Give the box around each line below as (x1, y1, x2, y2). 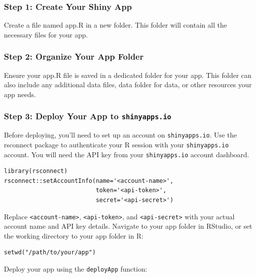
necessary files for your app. (4, 29, 88, 39)
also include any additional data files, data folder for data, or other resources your (4, 79, 252, 90)
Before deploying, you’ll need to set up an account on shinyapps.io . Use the (4, 130, 237, 140)
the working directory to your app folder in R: (4, 230, 144, 241)
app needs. (4, 89, 36, 99)
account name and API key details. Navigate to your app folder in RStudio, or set (4, 221, 253, 231)
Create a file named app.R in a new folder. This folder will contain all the (4, 20, 227, 30)
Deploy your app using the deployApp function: (4, 263, 147, 274)
